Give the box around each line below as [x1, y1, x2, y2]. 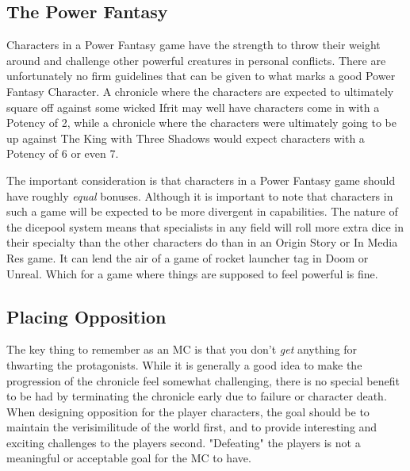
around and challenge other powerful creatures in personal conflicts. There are [6, 52, 386, 68]
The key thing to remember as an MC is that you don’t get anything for [6, 341, 358, 358]
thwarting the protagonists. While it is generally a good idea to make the [6, 356, 362, 373]
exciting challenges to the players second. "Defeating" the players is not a [6, 434, 361, 450]
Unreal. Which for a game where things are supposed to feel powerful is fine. [6, 265, 378, 281]
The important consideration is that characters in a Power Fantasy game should [6, 171, 396, 188]
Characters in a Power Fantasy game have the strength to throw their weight [6, 36, 381, 53]
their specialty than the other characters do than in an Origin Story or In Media [6, 234, 398, 251]
